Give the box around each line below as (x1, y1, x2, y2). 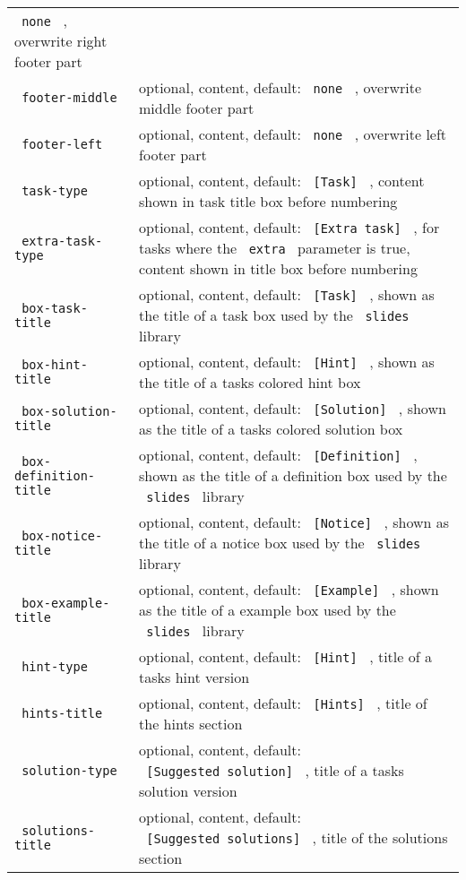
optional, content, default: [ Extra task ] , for (139, 217, 440, 237)
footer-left (22, 137, 103, 151)
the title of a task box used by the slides (139, 305, 410, 325)
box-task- (22, 300, 88, 315)
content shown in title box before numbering (139, 258, 418, 279)
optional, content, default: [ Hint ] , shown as (139, 351, 435, 372)
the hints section (139, 713, 243, 734)
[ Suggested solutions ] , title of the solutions (146, 827, 448, 848)
